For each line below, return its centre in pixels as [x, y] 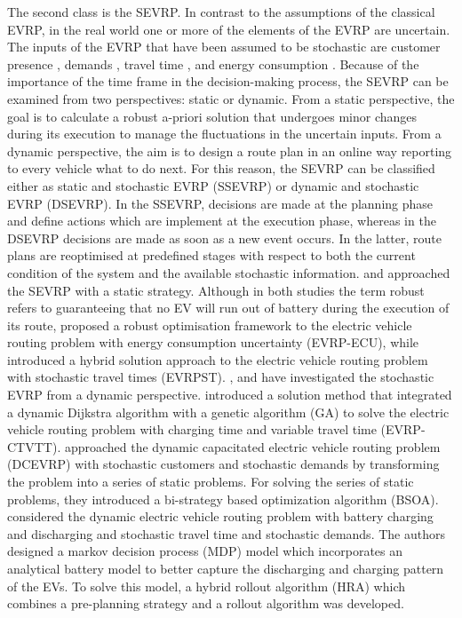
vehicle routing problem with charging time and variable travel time [192, 429]
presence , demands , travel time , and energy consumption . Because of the [213, 63]
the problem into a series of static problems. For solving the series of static [211, 482]
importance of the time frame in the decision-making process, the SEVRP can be [228, 81]
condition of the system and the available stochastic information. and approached [229, 272]
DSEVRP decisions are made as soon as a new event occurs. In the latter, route [225, 238]
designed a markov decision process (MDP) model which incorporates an [205, 551]
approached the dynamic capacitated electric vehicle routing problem [252, 446]
